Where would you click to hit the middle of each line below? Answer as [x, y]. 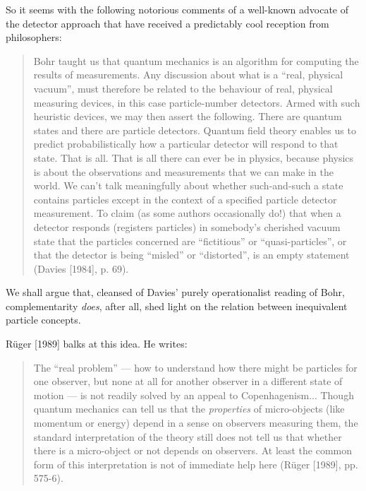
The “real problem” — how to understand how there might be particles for [195, 367]
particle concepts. [43, 320]
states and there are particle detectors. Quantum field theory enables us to [195, 130]
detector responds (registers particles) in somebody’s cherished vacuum [187, 226]
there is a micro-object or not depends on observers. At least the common [193, 450]
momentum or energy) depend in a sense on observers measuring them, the [196, 423]
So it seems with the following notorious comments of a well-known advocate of [177, 9]
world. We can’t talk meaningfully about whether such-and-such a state [188, 185]
